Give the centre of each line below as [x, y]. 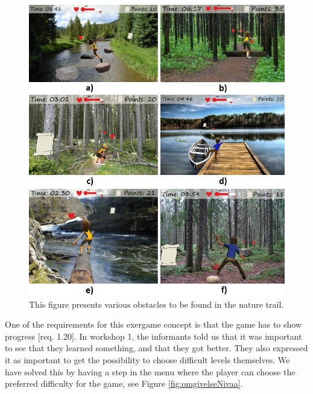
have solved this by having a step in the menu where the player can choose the [150, 371]
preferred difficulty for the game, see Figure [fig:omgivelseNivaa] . [124, 383]
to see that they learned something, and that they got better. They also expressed [156, 348]
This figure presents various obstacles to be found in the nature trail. [156, 304]
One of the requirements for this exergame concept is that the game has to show [153, 324]
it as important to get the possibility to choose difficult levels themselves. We [147, 359]
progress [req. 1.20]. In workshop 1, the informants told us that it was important [153, 336]
